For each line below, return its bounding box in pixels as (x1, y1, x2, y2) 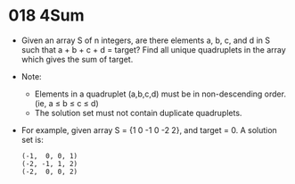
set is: (20, 134, 44, 145)
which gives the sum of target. (20, 54, 134, 64)
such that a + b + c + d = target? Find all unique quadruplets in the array (20, 44, 286, 54)
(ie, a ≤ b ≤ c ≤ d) (34, 97, 99, 108)
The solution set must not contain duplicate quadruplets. (34, 107, 242, 118)
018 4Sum (8, 5, 86, 26)
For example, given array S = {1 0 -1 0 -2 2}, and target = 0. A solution (20, 124, 277, 135)
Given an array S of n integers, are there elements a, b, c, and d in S (20, 35, 271, 46)
